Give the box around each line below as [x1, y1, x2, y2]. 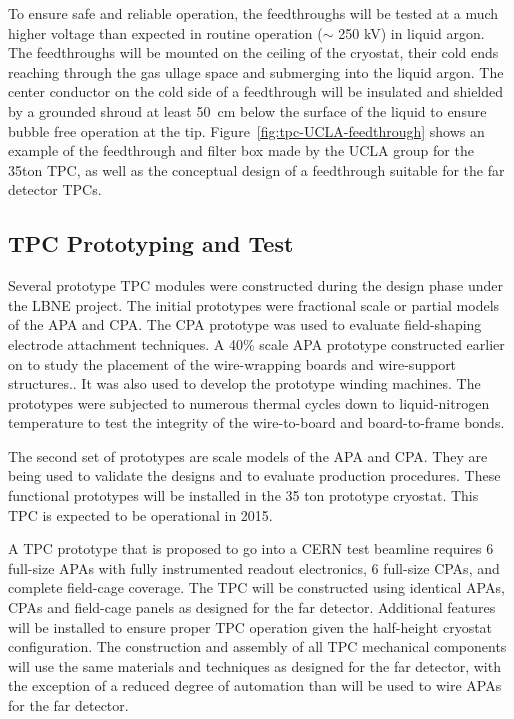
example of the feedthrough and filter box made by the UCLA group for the [8, 140, 474, 161]
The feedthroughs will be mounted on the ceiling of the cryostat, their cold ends [8, 42, 499, 63]
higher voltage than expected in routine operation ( [8, 22, 323, 43]
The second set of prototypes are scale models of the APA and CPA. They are [8, 445, 488, 466]
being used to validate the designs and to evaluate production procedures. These [8, 465, 501, 486]
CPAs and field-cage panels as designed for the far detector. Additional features [8, 597, 496, 618]
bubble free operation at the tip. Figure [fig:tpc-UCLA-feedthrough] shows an [8, 120, 485, 141]
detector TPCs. [8, 179, 102, 200]
